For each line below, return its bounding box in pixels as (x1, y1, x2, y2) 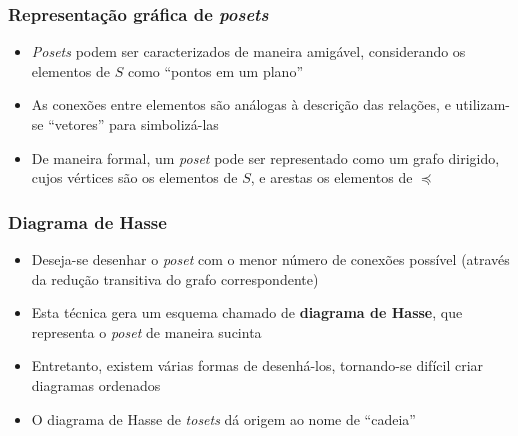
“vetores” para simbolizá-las (48, 114, 219, 134)
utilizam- (455, 94, 510, 115)
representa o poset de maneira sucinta (31, 321, 262, 342)
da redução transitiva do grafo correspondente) (31, 268, 319, 289)
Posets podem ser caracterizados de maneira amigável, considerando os (31, 41, 466, 62)
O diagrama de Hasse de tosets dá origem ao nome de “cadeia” (31, 408, 416, 429)
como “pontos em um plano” (127, 60, 303, 81)
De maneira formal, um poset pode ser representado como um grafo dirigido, (31, 147, 500, 168)
